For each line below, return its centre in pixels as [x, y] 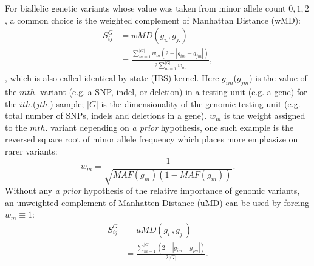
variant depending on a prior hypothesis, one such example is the [172, 127]
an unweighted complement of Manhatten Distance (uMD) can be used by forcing [157, 202]
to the [16, 127]
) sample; [67, 103]
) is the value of [278, 78]
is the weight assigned [265, 115]
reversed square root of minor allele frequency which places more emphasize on [152, 139]
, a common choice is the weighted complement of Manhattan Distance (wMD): [153, 20]
